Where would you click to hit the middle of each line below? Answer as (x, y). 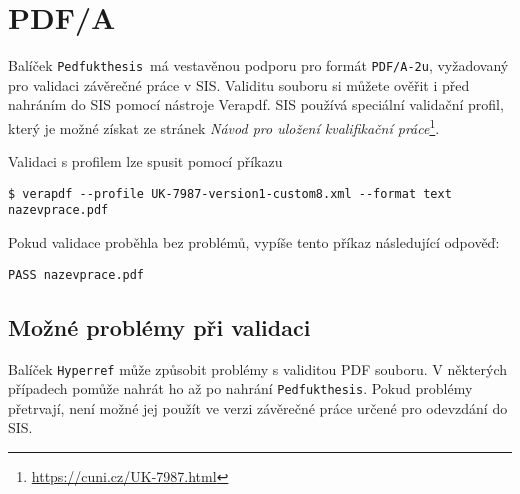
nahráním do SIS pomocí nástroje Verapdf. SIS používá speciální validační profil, (256, 104)
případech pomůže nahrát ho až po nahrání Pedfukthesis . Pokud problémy (240, 388)
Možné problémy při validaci (159, 326)
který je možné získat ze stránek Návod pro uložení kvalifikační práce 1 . (224, 126)
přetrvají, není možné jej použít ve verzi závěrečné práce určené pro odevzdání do (258, 407)
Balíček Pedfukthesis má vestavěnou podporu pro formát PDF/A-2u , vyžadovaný (258, 65)
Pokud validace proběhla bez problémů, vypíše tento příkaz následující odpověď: (254, 242)
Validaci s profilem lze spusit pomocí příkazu (145, 161)
